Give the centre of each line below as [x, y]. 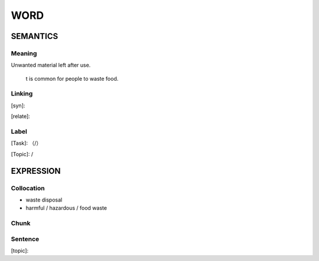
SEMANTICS [35, 36]
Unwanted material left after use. [51, 65]
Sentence [25, 239]
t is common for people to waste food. [72, 78]
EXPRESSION [36, 171]
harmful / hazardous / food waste [66, 208]
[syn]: [18, 105]
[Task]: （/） [26, 143]
